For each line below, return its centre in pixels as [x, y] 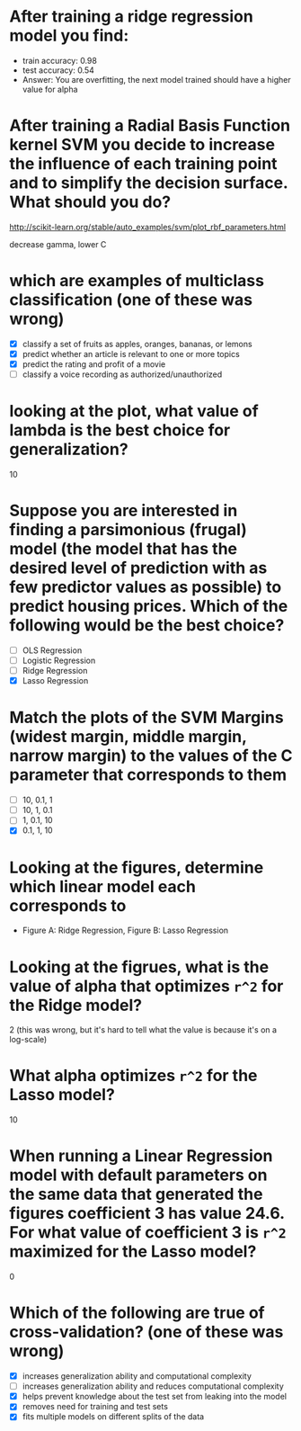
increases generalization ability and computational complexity [137, 1376]
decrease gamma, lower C [58, 244]
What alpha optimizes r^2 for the [133, 1076]
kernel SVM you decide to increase [142, 145]
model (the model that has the [124, 549]
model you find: [69, 36]
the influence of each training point [143, 164]
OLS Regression [52, 650]
